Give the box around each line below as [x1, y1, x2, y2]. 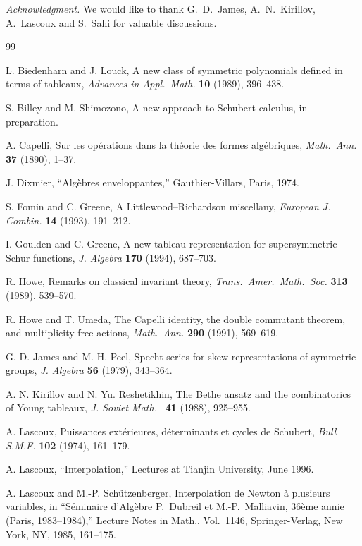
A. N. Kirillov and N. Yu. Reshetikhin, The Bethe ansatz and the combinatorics [6, 386, 351, 401]
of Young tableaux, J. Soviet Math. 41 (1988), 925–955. [6, 400, 251, 415]
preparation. [6, 114, 58, 128]
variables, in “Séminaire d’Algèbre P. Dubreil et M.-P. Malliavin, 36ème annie [6, 499, 344, 514]
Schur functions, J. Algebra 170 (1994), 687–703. [6, 250, 216, 265]
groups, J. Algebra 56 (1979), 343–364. [6, 363, 173, 377]
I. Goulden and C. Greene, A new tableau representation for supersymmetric [6, 236, 337, 251]
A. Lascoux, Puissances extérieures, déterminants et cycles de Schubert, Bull [6, 424, 337, 439]
